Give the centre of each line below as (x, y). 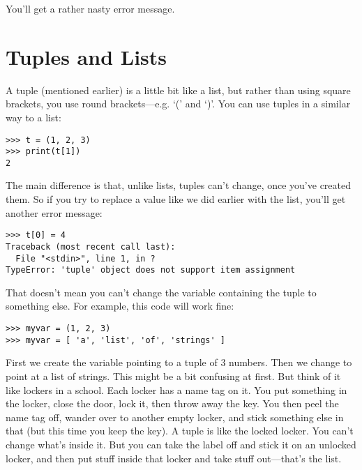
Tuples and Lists (86, 56)
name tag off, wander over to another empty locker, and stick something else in (175, 417)
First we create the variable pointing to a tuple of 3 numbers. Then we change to (179, 362)
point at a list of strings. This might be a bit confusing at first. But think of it (173, 376)
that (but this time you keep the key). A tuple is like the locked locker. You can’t (180, 431)
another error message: (54, 212)
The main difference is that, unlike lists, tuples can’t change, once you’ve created (179, 185)
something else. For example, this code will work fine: (120, 306)
